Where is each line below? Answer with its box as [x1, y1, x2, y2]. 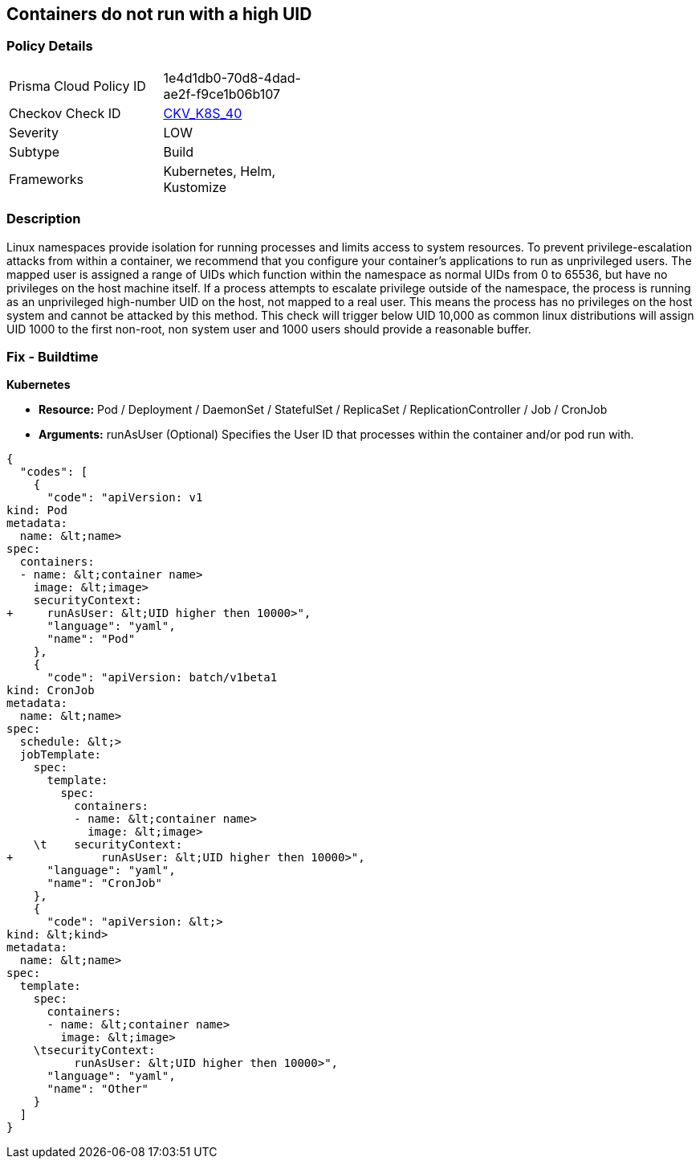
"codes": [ [19, 465, 88, 479]
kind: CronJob [6, 684, 95, 697]
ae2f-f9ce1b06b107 [163, 85, 281, 102]
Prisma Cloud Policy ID [9, 77, 146, 94]
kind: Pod [6, 504, 67, 517]
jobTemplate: [19, 748, 102, 762]
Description [6, 211, 81, 227]
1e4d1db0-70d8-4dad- [163, 69, 301, 86]
